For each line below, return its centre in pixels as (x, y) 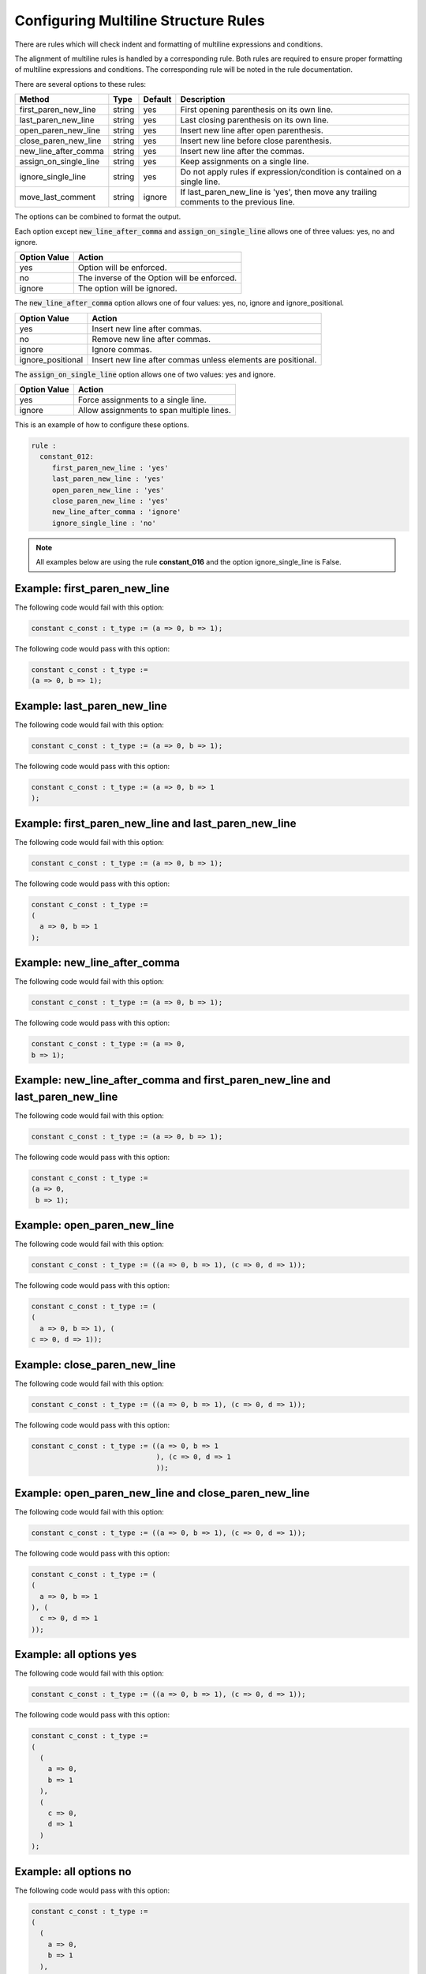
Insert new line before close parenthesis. (256, 141)
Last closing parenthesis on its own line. (254, 120)
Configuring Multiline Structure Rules (140, 21)
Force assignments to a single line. (142, 400)
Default (157, 99)
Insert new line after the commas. (243, 152)
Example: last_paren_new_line (91, 706)
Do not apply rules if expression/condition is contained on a (291, 172)
